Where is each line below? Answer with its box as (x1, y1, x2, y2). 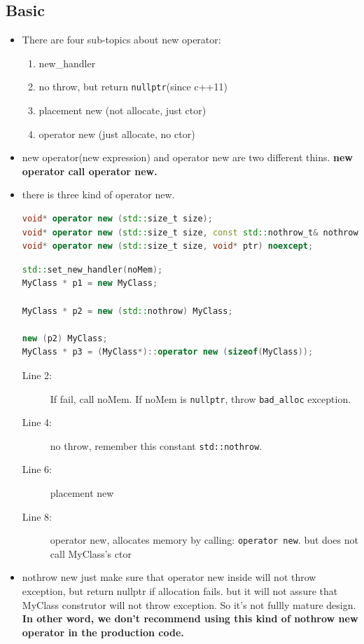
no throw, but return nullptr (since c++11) (38, 79, 227, 94)
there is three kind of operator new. (22, 187, 175, 202)
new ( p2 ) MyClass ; (22, 333, 108, 343)
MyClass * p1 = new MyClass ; (22, 278, 158, 289)
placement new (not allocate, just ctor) (38, 103, 206, 118)
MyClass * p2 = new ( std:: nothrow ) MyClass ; (22, 306, 233, 316)
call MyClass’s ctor (50, 546, 132, 561)
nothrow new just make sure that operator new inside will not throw (22, 570, 316, 584)
